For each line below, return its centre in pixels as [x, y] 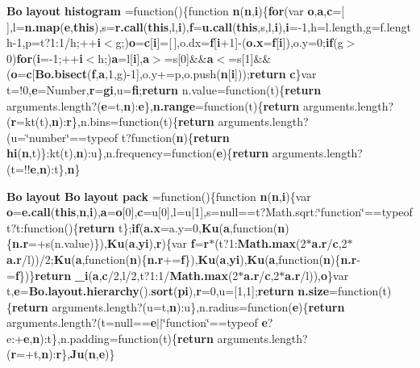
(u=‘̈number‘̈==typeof [62, 137]
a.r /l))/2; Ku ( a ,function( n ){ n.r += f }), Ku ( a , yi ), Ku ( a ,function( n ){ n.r [182, 259]
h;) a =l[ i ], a [124, 58]
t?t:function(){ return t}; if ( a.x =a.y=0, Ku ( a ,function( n [146, 227]
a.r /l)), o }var [317, 275]
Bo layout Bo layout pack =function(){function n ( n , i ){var [159, 196]
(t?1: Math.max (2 [260, 243]
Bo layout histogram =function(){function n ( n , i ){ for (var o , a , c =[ [176, 10]
